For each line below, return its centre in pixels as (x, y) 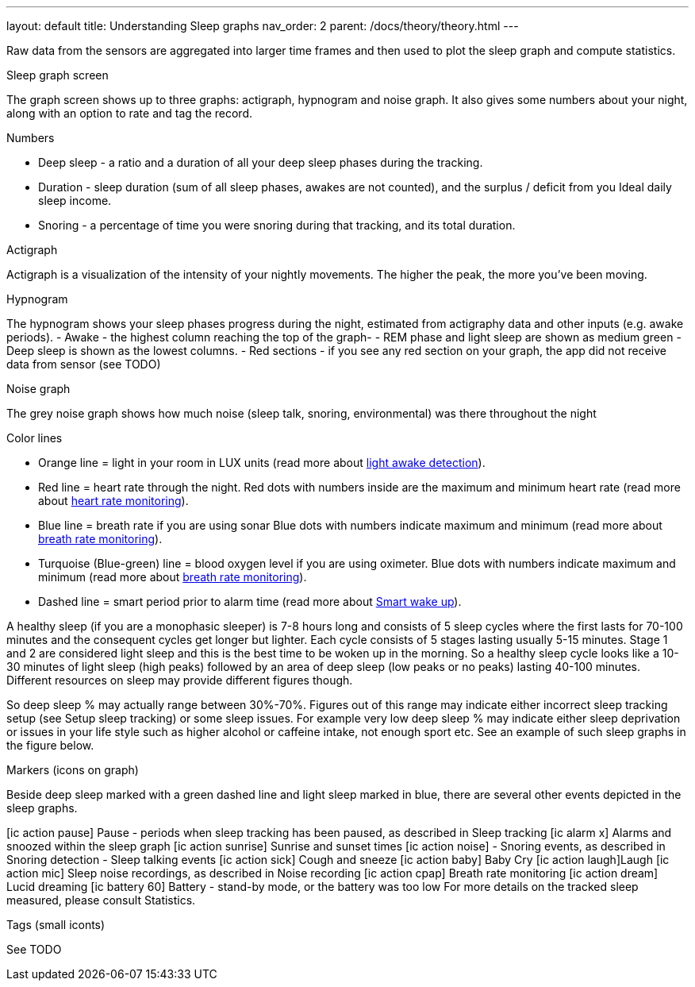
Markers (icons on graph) (73, 770)
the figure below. (50, 745)
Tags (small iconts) (56, 925)
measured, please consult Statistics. (101, 900)
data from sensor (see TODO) (84, 364)
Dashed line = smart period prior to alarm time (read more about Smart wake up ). (250, 601)
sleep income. (75, 200)
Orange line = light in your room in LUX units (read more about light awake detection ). (262, 463)
